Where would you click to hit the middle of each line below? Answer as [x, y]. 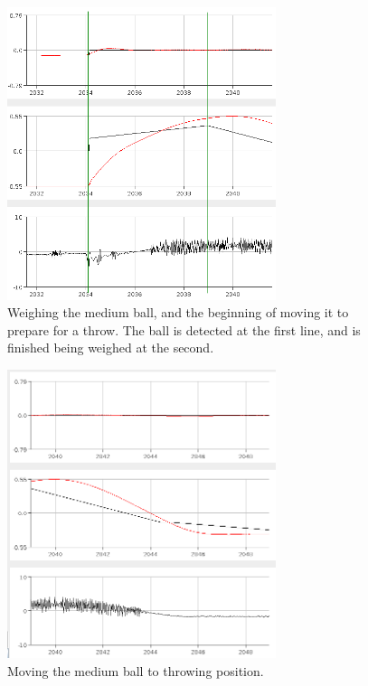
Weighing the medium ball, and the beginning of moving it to [178, 312]
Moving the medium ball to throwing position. [136, 670]
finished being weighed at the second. [111, 348]
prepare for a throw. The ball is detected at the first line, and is [184, 329]
